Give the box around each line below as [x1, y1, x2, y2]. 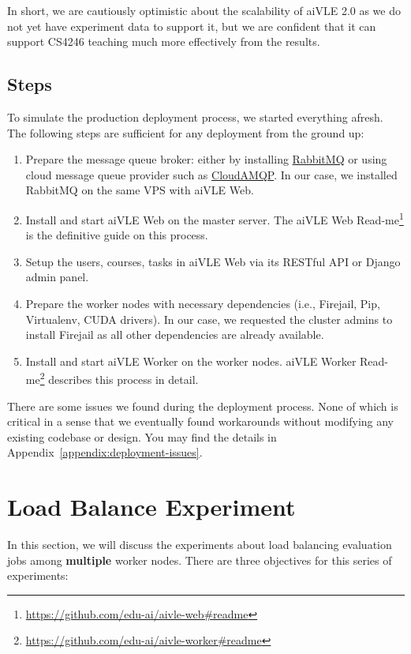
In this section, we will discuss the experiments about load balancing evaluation [7, 536, 392, 553]
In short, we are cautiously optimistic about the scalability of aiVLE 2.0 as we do [7, 2, 401, 18]
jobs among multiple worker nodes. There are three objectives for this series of [7, 551, 392, 568]
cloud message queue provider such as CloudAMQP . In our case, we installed [25, 166, 398, 182]
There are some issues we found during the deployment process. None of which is [7, 397, 398, 414]
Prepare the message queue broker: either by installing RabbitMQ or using [25, 151, 387, 167]
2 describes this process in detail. [39, 369, 199, 388]
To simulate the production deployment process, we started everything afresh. [7, 108, 383, 125]
